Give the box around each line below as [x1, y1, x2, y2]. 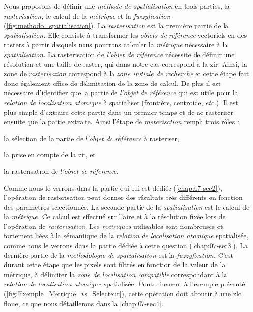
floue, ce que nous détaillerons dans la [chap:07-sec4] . [4, 298, 163, 308]
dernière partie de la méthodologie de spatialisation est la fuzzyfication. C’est [4, 250, 233, 260]
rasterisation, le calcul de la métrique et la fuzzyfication [4, 10, 170, 21]
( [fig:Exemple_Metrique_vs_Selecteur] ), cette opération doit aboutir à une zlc [4, 288, 242, 299]
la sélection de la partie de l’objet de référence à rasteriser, [4, 133, 179, 143]
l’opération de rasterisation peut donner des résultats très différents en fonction [4, 192, 243, 202]
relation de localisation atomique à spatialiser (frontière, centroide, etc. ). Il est [4, 97, 238, 107]
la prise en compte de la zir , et [4, 149, 96, 160]
